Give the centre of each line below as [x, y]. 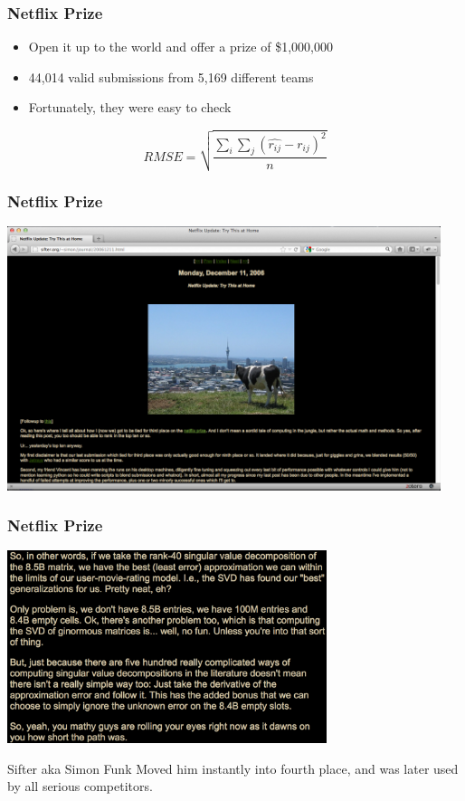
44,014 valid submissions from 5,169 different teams [171, 76]
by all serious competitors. [80, 786]
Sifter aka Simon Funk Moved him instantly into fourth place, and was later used [233, 768]
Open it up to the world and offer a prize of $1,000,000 [180, 47]
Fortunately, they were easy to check [130, 107]
